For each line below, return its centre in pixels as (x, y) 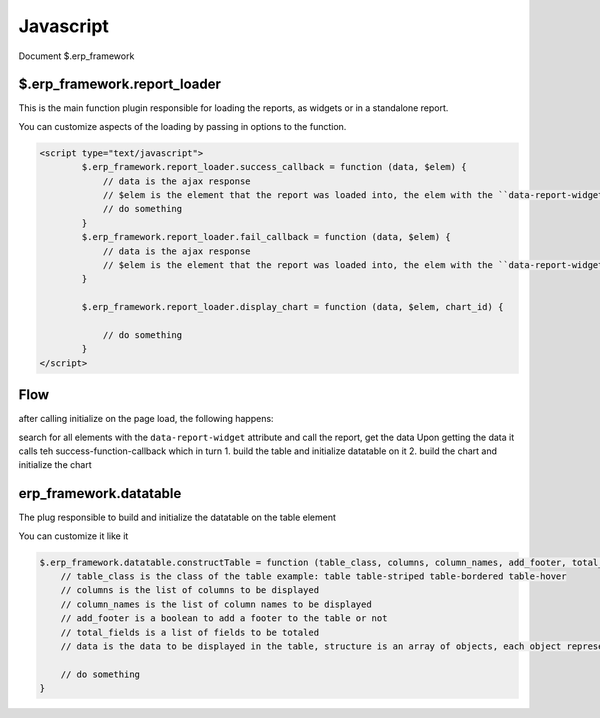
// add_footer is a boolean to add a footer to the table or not (224, 618)
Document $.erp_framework (76, 56)
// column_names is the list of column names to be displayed (216, 604)
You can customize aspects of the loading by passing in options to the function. (182, 126)
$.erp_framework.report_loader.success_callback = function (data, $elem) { (274, 167)
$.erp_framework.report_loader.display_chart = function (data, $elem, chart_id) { (292, 307)
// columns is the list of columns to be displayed (190, 590)
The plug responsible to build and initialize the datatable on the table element (177, 517)
